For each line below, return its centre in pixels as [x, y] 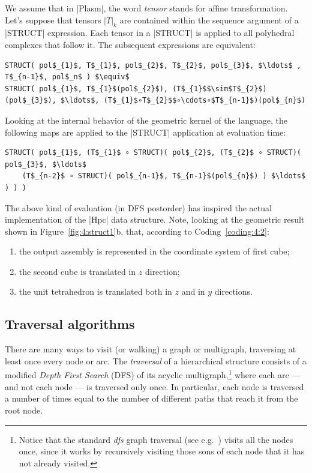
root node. [24, 410]
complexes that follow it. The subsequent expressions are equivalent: [130, 44]
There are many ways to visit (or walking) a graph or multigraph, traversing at [151, 349]
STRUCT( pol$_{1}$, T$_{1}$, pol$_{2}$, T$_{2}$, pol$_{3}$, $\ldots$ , [153, 65]
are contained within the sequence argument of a [209, 20]
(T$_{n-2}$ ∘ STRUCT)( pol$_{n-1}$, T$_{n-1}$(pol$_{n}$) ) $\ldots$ [164, 176]
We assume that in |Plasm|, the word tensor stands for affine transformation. [146, 8]
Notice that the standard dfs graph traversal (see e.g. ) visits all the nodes [156, 439]
